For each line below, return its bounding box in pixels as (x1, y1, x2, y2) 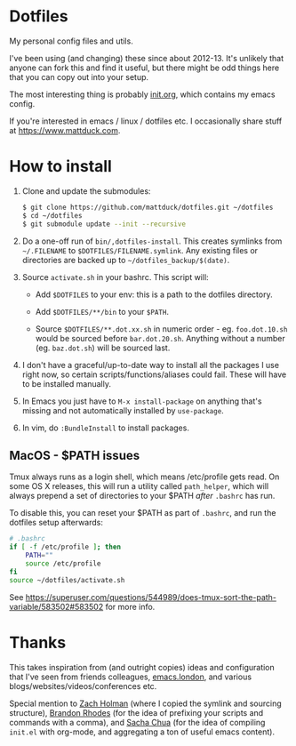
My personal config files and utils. (9, 36, 133, 46)
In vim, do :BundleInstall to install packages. (21, 422, 189, 433)
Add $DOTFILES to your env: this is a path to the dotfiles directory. (35, 289, 273, 300)
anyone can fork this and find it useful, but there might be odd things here (9, 62, 280, 73)
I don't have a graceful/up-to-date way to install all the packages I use (21, 359, 280, 370)
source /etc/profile (25, 558, 101, 568)
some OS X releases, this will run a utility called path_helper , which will (9, 481, 269, 492)
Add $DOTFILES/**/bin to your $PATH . (35, 306, 169, 317)
